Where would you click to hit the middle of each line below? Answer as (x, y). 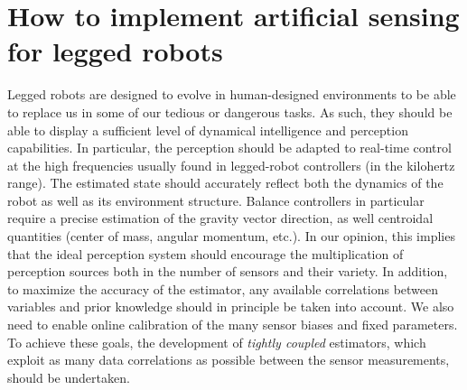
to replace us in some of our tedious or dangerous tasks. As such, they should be (230, 111)
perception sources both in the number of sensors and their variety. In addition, (228, 271)
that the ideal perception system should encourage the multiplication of (205, 253)
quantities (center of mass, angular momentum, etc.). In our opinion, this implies (231, 236)
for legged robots (115, 51)
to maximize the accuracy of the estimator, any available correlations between (223, 288)
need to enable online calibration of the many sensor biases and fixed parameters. (233, 325)
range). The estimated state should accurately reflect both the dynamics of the (225, 183)
